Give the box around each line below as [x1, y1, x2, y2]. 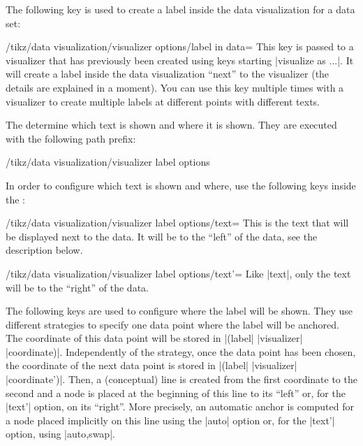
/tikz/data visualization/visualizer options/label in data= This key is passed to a [6, 39, 354, 54]
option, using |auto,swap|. [6, 426, 115, 441]
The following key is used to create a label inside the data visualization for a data [6, 2, 355, 16]
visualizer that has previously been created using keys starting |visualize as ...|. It [6, 52, 354, 67]
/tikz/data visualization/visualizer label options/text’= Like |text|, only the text [6, 266, 351, 280]
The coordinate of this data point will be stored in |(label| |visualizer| [6, 331, 303, 345]
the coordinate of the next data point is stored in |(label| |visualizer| [6, 358, 297, 373]
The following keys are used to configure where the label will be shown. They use [6, 303, 353, 318]
